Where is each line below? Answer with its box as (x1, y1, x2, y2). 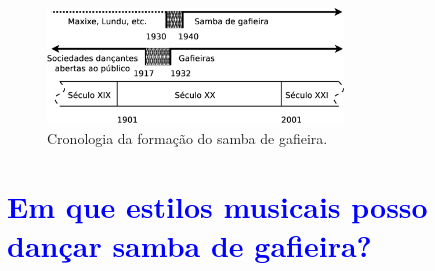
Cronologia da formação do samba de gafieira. (47, 127, 328, 148)
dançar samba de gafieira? (7, 225, 372, 266)
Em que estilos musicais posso (7, 186, 428, 227)
